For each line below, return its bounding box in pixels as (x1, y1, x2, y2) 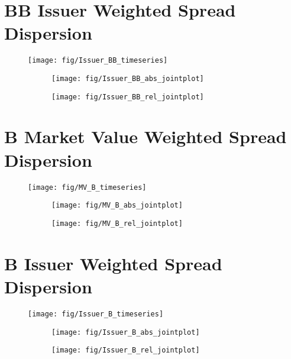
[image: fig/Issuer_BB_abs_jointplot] (51, 74, 204, 83)
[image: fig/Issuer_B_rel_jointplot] (51, 346, 200, 355)
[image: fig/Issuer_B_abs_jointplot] (51, 328, 200, 337)
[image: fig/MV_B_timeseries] (28, 183, 147, 192)
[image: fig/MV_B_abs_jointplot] (51, 201, 183, 210)
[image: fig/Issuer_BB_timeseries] (28, 56, 168, 65)
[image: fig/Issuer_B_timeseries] (28, 309, 164, 318)
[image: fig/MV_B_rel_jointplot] (51, 219, 183, 228)
